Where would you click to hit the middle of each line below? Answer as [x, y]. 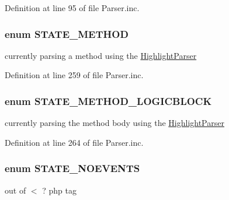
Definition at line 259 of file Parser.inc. [74, 75]
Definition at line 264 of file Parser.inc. [74, 142]
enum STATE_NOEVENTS [72, 168]
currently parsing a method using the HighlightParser [101, 55]
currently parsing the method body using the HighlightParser [114, 123]
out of [15, 190]
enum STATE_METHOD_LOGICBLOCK [108, 101]
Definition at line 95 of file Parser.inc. [72, 8]
